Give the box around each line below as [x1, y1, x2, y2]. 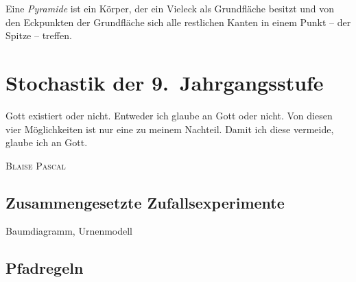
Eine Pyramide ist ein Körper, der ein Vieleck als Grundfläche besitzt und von [5, 1, 335, 15]
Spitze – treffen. [5, 28, 72, 43]
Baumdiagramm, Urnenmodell [5, 224, 133, 238]
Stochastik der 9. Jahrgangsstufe [5, 68, 324, 96]
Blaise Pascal [5, 158, 66, 172]
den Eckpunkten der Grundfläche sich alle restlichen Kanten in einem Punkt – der [5, 14, 351, 29]
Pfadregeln [5, 257, 84, 279]
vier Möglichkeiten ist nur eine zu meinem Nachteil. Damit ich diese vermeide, [5, 121, 334, 136]
